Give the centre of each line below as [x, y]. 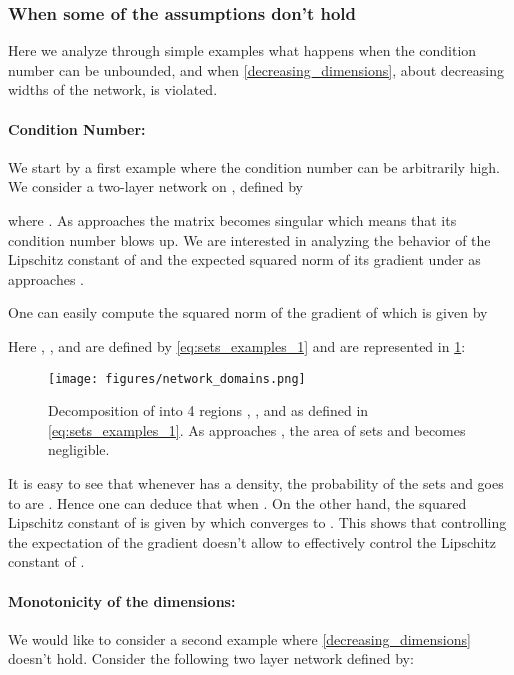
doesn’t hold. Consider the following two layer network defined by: [211, 658]
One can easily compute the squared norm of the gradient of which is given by [248, 312]
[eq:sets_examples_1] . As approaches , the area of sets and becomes [257, 429]
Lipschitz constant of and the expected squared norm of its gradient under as [244, 259]
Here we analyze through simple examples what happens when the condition [242, 50]
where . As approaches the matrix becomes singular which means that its [232, 219]
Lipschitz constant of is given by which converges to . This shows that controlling [257, 522]
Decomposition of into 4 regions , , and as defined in [208, 410]
